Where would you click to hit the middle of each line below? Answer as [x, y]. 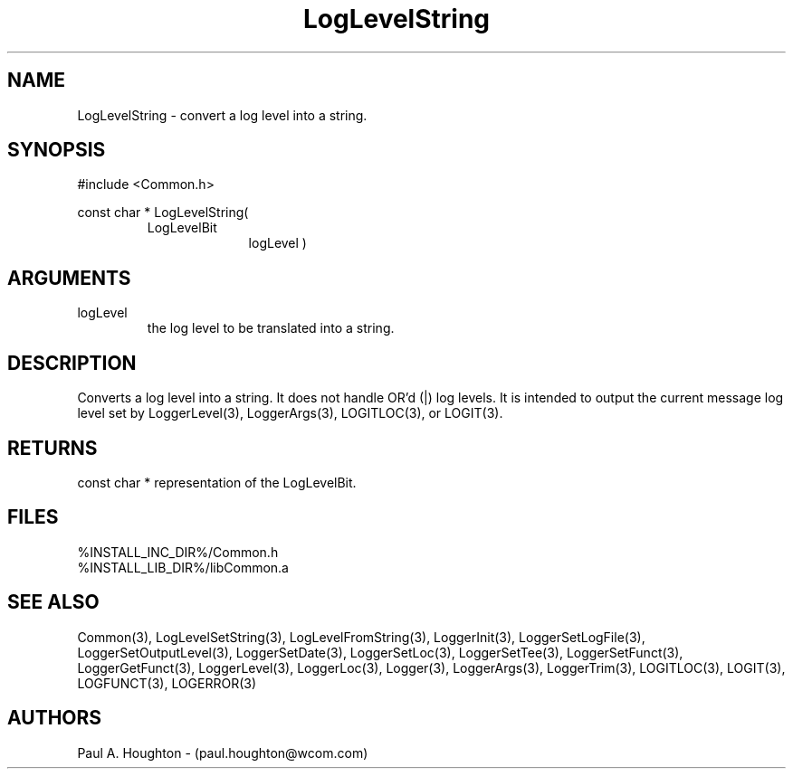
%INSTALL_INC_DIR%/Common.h [178, 552]
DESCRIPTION [72, 363]
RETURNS [53, 448]
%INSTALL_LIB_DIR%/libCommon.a [183, 567]
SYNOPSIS [57, 150]
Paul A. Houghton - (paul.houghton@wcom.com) [223, 752]
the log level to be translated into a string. [271, 328]
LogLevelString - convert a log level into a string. [222, 115]
